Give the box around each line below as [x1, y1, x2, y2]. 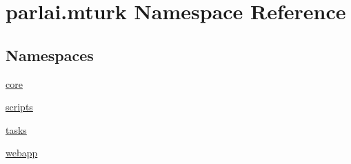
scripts [6, 99, 33, 114]
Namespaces [6, 44, 94, 65]
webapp [6, 145, 38, 160]
